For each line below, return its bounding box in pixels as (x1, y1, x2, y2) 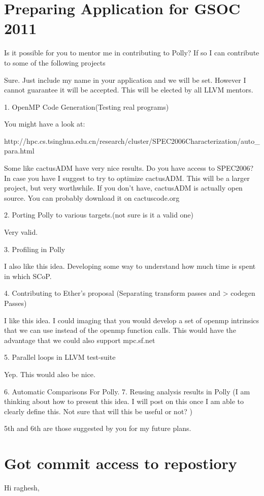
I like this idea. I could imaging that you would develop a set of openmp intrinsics (4, 315, 259, 325)
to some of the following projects (4, 57, 106, 68)
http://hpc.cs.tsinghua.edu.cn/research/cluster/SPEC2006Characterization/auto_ (4, 135, 260, 146)
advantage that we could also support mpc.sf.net (4, 334, 155, 345)
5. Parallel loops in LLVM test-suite (4, 352, 116, 362)
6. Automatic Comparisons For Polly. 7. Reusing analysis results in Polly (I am (4, 386, 250, 396)
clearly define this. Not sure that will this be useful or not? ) (4, 406, 193, 416)
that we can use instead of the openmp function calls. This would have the (4, 325, 236, 335)
